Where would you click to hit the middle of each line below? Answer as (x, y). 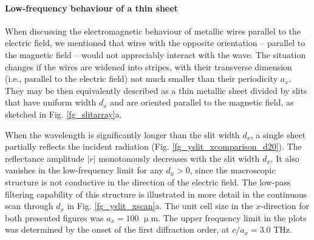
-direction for (285, 206)
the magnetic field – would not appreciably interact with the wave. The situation (155, 54)
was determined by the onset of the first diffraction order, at (117, 229)
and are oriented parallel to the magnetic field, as (202, 102)
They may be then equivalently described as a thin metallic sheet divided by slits (156, 90)
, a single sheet (278, 134)
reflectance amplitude (45, 158)
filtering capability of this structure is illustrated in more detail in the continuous (156, 194)
